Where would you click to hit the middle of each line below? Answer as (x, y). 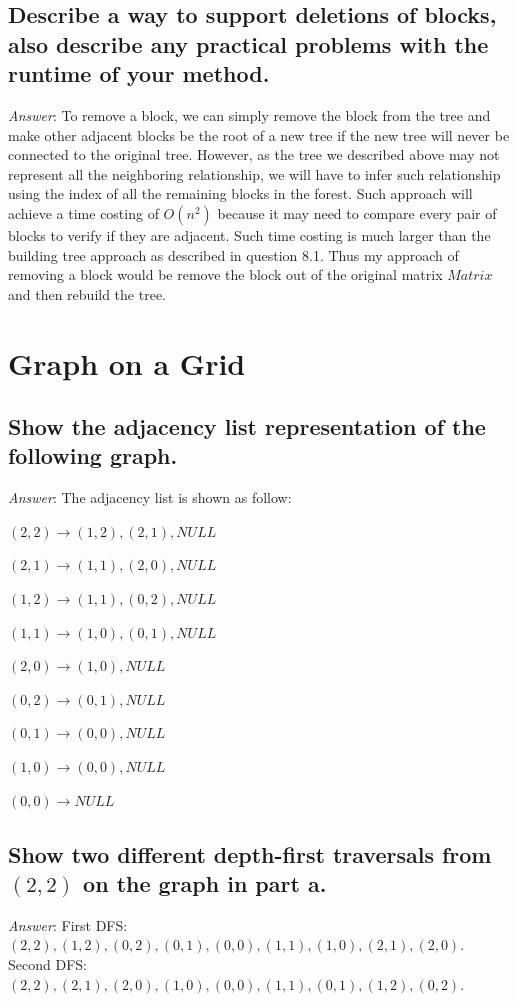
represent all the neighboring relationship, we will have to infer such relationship (254, 173)
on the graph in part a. (205, 883)
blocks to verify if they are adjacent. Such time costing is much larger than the (249, 234)
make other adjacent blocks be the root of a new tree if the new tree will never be (259, 134)
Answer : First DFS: (68, 924)
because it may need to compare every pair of (357, 212)
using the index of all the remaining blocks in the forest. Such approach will (240, 193)
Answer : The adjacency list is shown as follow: (150, 497)
